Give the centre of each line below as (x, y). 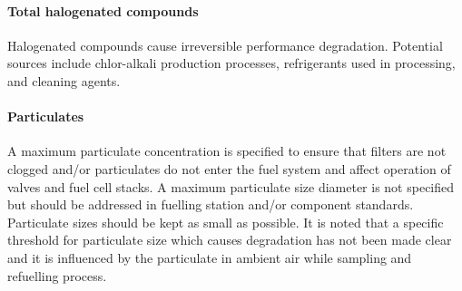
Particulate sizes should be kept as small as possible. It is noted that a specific (226, 222)
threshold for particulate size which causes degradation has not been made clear (230, 240)
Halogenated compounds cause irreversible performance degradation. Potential (225, 45)
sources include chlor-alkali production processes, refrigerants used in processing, (231, 63)
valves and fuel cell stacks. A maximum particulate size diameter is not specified (231, 186)
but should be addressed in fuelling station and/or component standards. (211, 204)
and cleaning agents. (64, 80)
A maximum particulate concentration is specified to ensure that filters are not (227, 151)
